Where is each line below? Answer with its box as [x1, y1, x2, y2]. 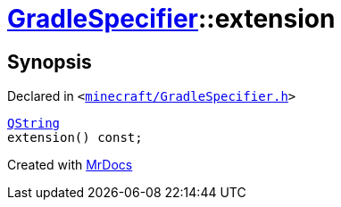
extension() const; [7, 130, 143, 145]
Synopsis [7, 50, 92, 73]
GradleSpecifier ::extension [7, 4, 336, 34]
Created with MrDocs [7, 157, 133, 173]
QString [7, 116, 61, 131]
